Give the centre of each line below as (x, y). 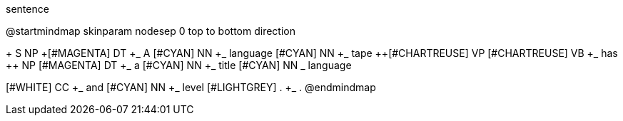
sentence (27, 9)
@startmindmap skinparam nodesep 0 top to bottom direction (151, 31)
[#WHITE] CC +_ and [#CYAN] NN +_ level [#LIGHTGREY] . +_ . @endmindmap (191, 87)
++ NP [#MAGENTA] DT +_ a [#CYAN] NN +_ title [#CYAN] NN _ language (179, 65)
